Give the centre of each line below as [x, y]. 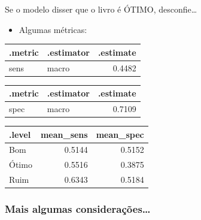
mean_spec [120, 134]
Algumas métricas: [53, 29]
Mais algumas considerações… [78, 209]
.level [20, 134]
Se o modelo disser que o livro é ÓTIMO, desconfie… [101, 9]
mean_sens [64, 134]
